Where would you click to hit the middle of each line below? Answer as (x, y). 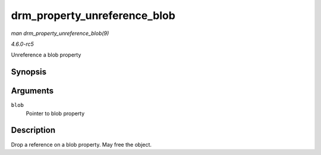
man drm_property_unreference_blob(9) (60, 33)
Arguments (32, 91)
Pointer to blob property (55, 113)
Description (33, 130)
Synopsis (29, 72)
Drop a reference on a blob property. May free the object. (81, 144)
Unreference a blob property (46, 55)
